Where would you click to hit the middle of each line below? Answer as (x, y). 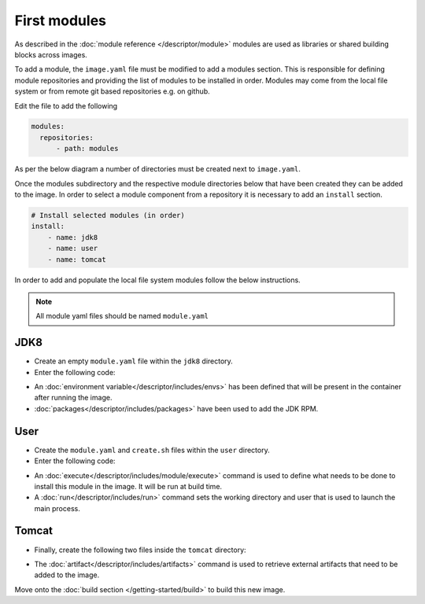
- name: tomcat (77, 259)
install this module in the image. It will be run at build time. (128, 486)
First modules (60, 20)
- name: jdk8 (73, 237)
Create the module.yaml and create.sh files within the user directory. (152, 450)
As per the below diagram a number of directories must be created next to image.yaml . (157, 169)
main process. (57, 508)
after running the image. (73, 398)
